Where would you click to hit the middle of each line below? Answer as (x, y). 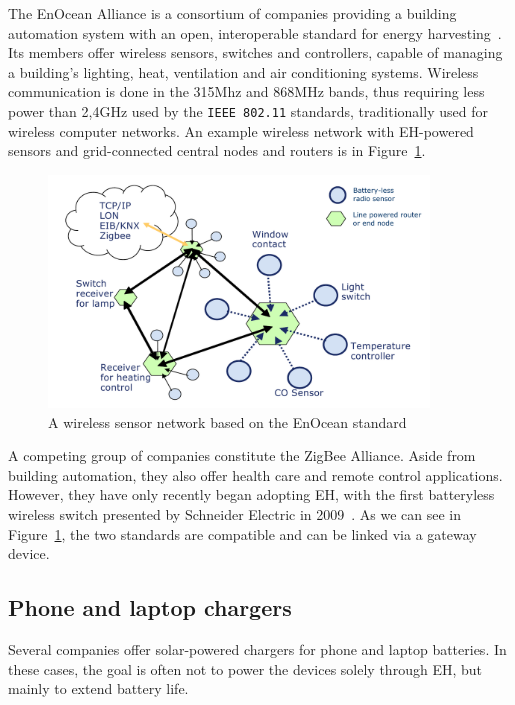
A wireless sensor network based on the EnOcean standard (227, 421)
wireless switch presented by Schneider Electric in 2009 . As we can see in (235, 514)
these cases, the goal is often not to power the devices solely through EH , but (245, 668)
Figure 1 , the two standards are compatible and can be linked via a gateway (242, 533)
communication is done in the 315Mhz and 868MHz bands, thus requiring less (246, 91)
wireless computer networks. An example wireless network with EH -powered (241, 130)
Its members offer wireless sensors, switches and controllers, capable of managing (255, 52)
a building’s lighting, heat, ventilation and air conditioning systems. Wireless (243, 71)
